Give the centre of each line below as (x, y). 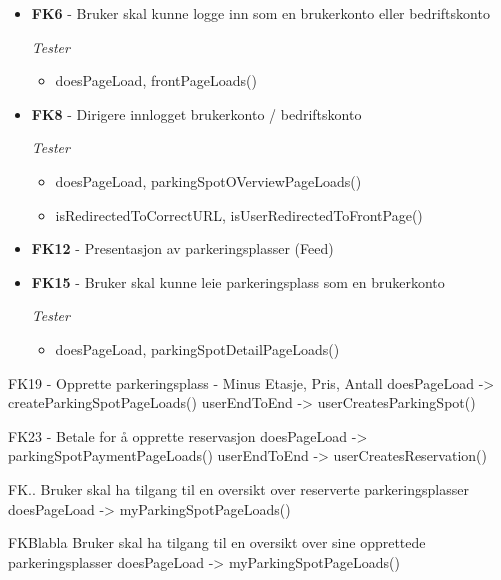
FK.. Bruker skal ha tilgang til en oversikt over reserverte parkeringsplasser (238, 488)
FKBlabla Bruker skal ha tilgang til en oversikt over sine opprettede (217, 542)
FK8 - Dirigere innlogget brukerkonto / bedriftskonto (196, 113)
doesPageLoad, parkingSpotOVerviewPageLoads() (208, 180)
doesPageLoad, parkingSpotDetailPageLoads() (197, 348)
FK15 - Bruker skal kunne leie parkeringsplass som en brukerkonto (238, 281)
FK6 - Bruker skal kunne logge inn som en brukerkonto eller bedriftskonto (260, 13)
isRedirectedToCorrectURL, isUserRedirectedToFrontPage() (239, 214)
